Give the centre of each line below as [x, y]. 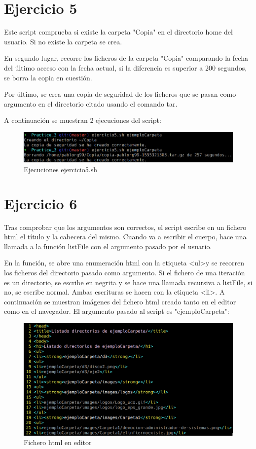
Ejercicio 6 [41, 203]
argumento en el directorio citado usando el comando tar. [91, 103]
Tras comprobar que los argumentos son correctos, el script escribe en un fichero [125, 227]
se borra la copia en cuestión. [48, 77]
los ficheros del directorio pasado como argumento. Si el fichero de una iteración [125, 272]
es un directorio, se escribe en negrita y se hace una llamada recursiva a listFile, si [128, 282]
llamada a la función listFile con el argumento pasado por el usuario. [108, 246]
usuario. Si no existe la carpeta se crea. [63, 41]
